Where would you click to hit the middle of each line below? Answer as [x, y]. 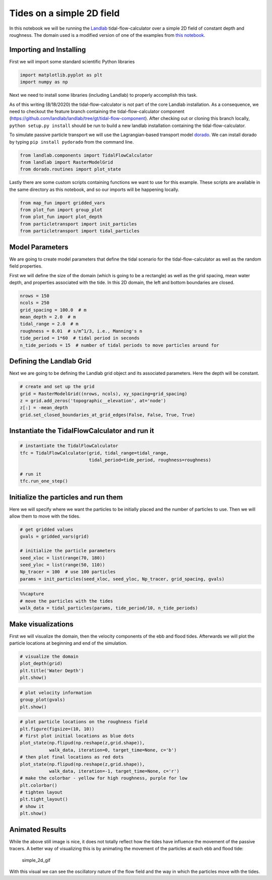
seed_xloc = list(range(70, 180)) [62, 558]
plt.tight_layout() [44, 799]
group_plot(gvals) [43, 700]
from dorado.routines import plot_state [70, 169]
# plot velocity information [56, 693]
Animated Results [38, 829]
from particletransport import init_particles [78, 224]
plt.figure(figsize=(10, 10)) [57, 729]
